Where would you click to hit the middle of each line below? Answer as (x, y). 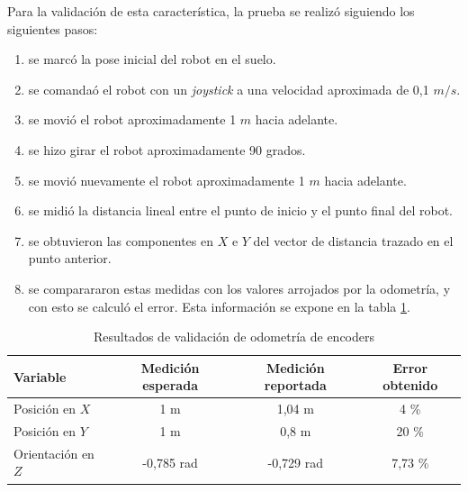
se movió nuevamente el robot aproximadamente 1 (166, 180)
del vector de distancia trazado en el (353, 240)
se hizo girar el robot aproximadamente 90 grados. (167, 149)
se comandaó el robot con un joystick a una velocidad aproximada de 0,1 (229, 89)
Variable (40, 376)
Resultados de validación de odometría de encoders (234, 337)
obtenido (410, 385)
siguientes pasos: (53, 28)
